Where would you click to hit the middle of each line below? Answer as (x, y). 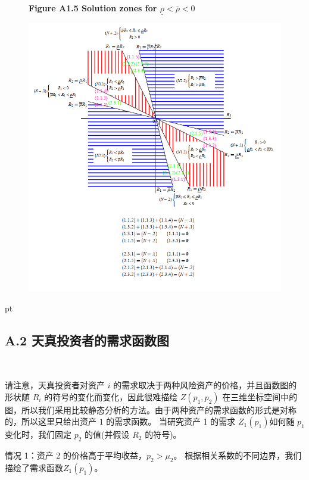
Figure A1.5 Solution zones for (93, 8)
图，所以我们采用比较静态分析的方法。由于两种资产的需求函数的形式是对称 (151, 409)
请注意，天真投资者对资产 (55, 385)
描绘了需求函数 (34, 467)
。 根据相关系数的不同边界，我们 (238, 455)
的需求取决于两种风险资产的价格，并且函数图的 (205, 385)
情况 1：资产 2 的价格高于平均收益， (76, 455)
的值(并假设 (107, 434)
